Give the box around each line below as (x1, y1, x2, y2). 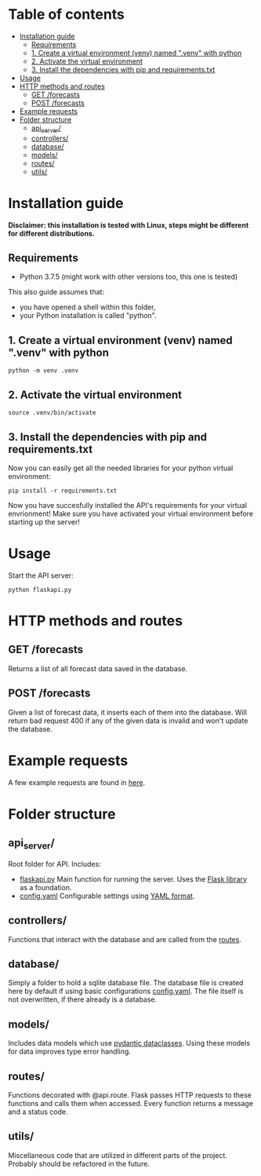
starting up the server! (8, 517, 80, 527)
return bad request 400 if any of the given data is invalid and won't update (8, 716, 248, 725)
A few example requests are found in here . (8, 777, 146, 787)
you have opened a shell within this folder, (19, 302, 156, 312)
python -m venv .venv (8, 367, 79, 374)
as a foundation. (19, 882, 72, 892)
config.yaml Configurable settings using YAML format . (19, 891, 195, 900)
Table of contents (8, 5, 125, 24)
